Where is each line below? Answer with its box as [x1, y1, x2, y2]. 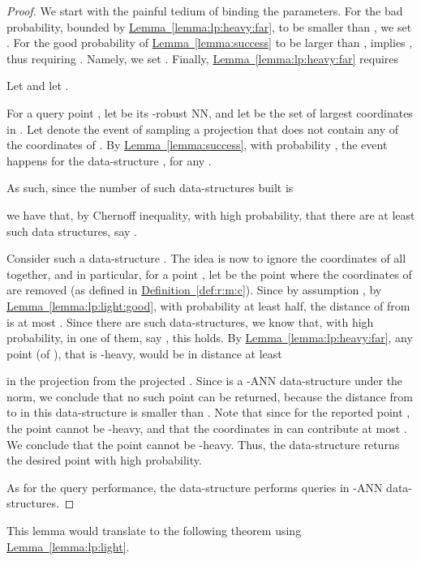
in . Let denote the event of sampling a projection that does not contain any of [6, 120, 398, 137]
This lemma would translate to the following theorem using [6, 522, 302, 539]
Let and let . [6, 77, 69, 94]
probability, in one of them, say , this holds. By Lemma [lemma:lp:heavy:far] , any [6, 329, 413, 346]
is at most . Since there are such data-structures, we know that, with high [6, 313, 374, 330]
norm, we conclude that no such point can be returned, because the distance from [6, 388, 413, 405]
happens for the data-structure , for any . [6, 152, 212, 169]
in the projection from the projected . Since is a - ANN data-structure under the [6, 372, 403, 389]
